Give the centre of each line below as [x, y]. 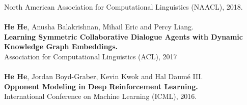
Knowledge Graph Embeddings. [61, 46]
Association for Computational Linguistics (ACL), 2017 [91, 56]
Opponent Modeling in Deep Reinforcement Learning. [101, 86]
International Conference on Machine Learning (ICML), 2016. [101, 96]
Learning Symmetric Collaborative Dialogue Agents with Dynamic [123, 36]
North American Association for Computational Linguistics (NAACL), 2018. [123, 7]
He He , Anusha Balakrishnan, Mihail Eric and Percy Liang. [99, 27]
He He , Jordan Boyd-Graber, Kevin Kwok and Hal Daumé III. [104, 76]
